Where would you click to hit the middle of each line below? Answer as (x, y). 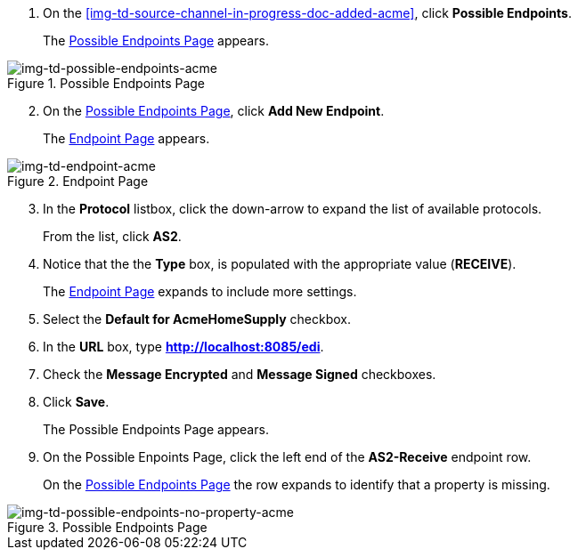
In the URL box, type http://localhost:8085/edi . (183, 347)
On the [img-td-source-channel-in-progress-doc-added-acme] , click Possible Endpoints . (307, 13)
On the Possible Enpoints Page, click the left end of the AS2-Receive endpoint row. (287, 457)
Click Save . (76, 402)
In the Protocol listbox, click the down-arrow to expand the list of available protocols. (293, 209)
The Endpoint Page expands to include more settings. (200, 291)
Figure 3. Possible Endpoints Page (107, 527)
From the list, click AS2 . (112, 236)
